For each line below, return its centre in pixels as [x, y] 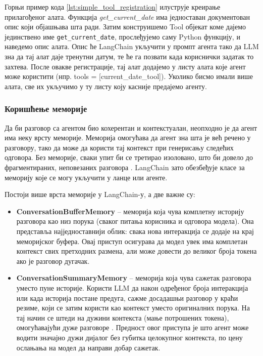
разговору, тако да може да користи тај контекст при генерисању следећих [119, 147]
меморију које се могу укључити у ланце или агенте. [86, 177]
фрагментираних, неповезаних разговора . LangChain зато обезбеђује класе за [125, 167]
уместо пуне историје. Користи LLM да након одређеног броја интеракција [132, 287]
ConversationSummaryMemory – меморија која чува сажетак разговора [134, 278]
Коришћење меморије [46, 109]
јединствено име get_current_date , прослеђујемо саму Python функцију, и [122, 36]
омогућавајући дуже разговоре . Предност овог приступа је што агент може [133, 327]
